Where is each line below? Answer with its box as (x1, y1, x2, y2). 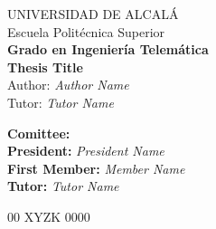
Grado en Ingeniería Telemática (7, 40, 209, 59)
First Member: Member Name (7, 158, 185, 177)
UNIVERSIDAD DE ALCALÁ (7, 5, 179, 23)
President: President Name (7, 141, 164, 160)
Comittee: (7, 123, 70, 142)
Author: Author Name (7, 75, 129, 94)
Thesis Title (7, 57, 83, 76)
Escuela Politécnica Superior (7, 22, 165, 41)
